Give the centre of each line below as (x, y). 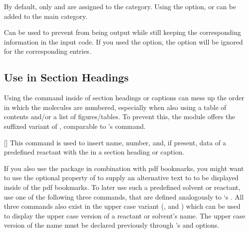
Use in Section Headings (66, 77)
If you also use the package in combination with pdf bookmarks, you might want (124, 168)
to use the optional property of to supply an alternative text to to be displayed (121, 178)
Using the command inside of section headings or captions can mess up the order (124, 98)
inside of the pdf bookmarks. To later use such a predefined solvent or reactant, (122, 187)
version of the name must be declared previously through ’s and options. (112, 225)
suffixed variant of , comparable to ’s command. (75, 126)
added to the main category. (46, 16)
